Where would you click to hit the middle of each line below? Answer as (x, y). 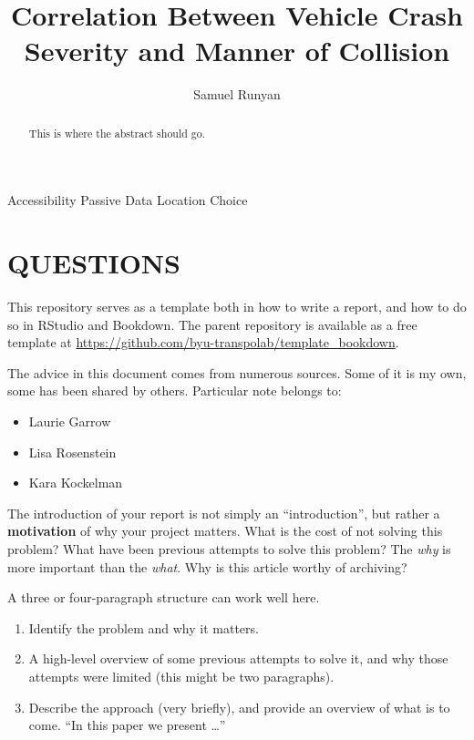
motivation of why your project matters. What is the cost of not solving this (225, 531)
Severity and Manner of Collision (237, 51)
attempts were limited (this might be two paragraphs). (181, 676)
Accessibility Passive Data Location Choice (128, 200)
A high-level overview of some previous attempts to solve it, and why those (238, 658)
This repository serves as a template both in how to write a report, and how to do (237, 307)
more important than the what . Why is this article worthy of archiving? (207, 566)
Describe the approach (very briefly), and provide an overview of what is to (239, 707)
